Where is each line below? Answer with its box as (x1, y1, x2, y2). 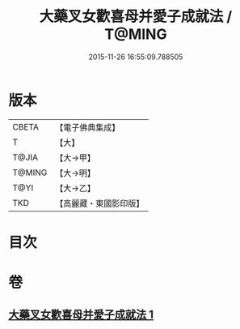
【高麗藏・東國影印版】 (55, 198, 145, 209)
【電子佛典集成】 (55, 122, 120, 133)
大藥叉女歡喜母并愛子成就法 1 (8, 308, 154, 322)
